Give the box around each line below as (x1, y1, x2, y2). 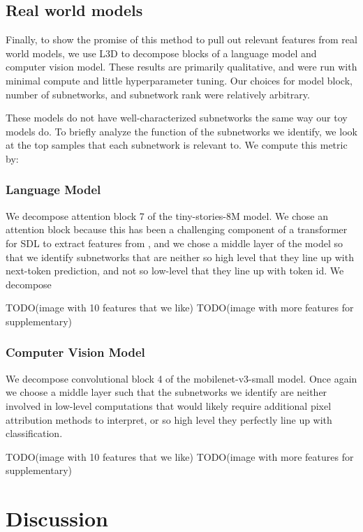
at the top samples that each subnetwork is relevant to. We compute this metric (6, 138, 348, 152)
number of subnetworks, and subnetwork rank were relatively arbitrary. (6, 87, 310, 101)
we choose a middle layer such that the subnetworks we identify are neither (6, 385, 327, 399)
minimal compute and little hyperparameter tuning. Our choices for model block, (6, 73, 353, 87)
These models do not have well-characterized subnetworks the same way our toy (6, 110, 348, 125)
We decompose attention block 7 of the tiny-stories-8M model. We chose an (6, 208, 328, 223)
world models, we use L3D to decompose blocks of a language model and (6, 45, 317, 60)
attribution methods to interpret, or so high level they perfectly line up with (6, 412, 332, 427)
